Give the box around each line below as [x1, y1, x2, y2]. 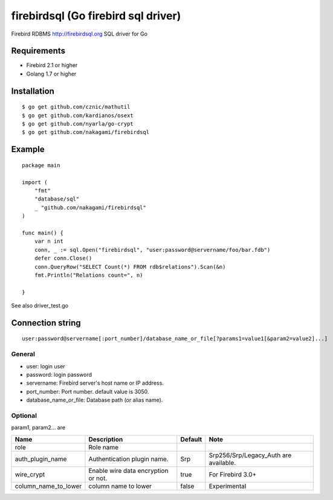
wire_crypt [15, 470, 45, 478]
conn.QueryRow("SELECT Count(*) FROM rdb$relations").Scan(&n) [34, 263, 226, 270]
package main [22, 162, 60, 168]
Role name [88, 443, 119, 451]
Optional [11, 411, 37, 420]
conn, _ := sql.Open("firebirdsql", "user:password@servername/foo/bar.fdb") [34, 246, 271, 253]
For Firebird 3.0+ [209, 470, 257, 478]
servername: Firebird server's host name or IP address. [26, 379, 164, 386]
